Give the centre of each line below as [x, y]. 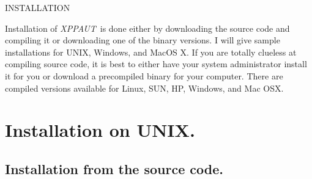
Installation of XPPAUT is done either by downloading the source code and [147, 28]
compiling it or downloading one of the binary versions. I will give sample [143, 40]
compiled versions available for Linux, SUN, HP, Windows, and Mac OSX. [144, 88]
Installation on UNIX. [100, 130]
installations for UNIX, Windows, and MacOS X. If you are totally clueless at [151, 52]
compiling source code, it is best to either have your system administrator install [156, 64]
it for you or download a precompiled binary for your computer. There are [144, 75]
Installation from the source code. [114, 168]
